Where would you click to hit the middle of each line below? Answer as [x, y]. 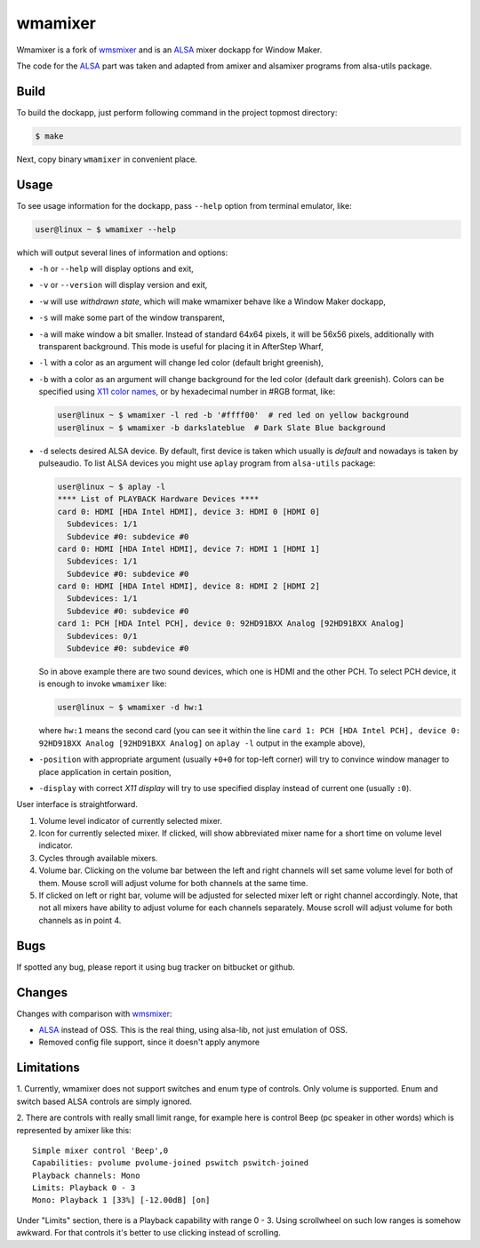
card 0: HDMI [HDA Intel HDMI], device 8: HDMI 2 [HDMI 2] [188, 586]
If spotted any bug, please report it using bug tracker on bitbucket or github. [156, 967]
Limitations [48, 1068]
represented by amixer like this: [74, 1130]
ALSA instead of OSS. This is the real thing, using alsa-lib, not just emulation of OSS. [193, 1030]
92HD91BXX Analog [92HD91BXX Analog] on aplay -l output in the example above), [202, 743]
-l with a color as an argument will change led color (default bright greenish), [181, 363]
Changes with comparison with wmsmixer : [94, 1013]
